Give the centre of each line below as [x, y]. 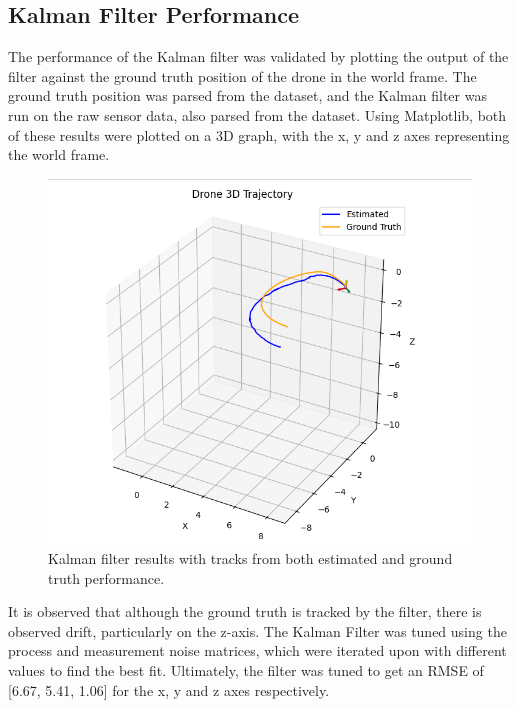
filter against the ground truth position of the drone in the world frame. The [242, 75]
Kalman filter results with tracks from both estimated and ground [250, 558]
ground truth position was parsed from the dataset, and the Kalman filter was [247, 95]
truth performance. [106, 577]
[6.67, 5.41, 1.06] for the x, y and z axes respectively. [169, 689]
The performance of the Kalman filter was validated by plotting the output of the [258, 56]
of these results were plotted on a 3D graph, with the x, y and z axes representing [259, 134]
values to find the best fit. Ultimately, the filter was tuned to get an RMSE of [246, 670]
